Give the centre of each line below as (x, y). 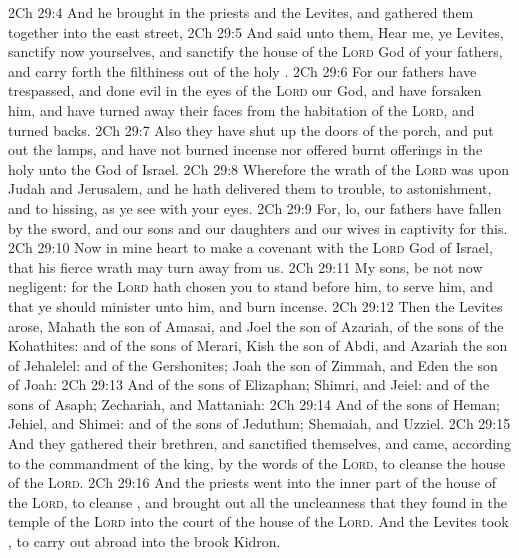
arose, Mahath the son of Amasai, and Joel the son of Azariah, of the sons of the (256, 325)
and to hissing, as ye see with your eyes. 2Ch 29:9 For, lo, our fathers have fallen (255, 207)
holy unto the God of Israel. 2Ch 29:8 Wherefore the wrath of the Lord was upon (258, 168)
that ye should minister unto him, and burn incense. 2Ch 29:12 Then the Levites (255, 305)
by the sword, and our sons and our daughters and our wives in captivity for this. (258, 227)
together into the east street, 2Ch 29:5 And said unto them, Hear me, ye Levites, (256, 31)
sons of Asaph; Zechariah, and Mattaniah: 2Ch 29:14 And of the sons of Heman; (254, 403)
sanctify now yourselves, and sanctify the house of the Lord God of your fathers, (255, 51)
